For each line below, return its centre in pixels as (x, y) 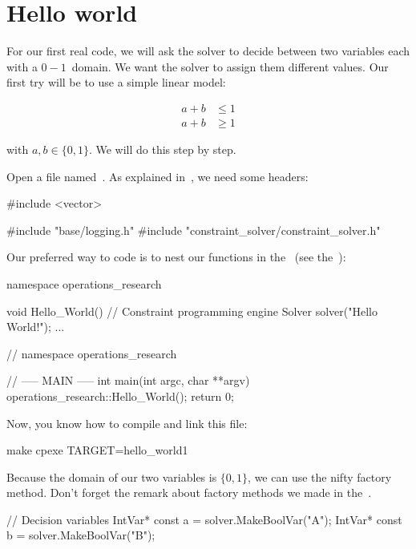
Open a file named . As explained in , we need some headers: (158, 176)
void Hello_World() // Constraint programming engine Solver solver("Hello (192, 311)
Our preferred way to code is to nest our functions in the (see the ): (176, 257)
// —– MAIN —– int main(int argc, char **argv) (128, 380)
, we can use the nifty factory (320, 476)
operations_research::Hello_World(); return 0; (120, 396)
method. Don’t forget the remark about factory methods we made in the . (189, 492)
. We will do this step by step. (162, 149)
